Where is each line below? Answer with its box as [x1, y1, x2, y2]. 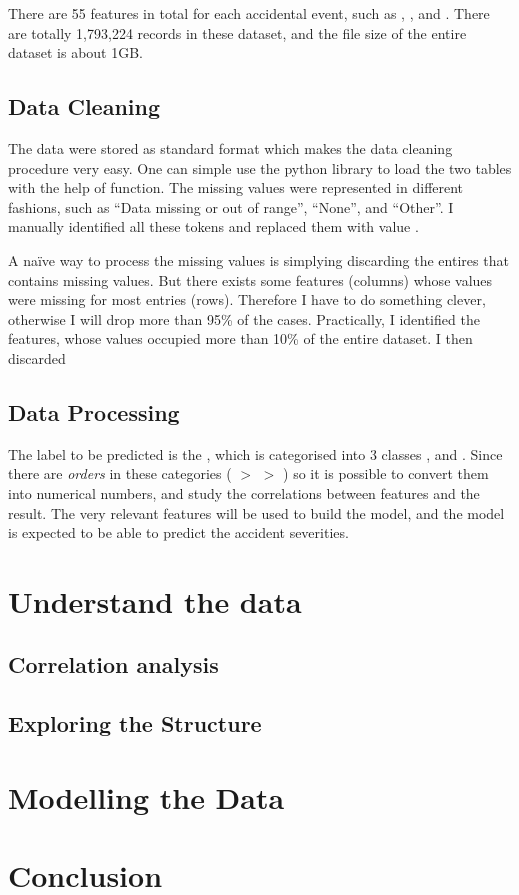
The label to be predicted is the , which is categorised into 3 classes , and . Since [8, 443, 503, 464]
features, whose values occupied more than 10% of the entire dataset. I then [8, 328, 473, 349]
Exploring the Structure [8, 708, 262, 739]
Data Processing [8, 396, 180, 427]
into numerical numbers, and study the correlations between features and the [8, 482, 480, 503]
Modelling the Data [8, 776, 285, 817]
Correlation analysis [8, 649, 219, 680]
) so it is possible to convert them [283, 463, 489, 484]
